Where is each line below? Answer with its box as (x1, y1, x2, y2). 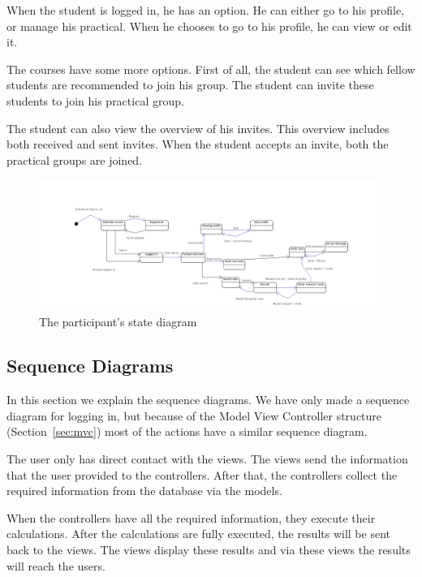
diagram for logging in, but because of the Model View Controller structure (6, 407, 382, 424)
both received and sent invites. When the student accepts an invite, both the (6, 136, 389, 153)
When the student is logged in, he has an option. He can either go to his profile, (6, 2, 404, 18)
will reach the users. (6, 557, 105, 574)
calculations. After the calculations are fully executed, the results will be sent (6, 525, 390, 542)
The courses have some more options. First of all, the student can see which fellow (6, 60, 416, 77)
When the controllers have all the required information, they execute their (6, 509, 376, 526)
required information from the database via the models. (6, 482, 282, 499)
